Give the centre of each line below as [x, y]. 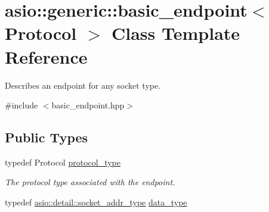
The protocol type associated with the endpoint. [90, 182]
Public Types [47, 137]
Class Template [176, 33]
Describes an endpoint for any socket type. [83, 85]
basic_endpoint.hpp [88, 105]
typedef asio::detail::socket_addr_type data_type [96, 202]
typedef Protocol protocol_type [63, 162]
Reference [46, 56]
